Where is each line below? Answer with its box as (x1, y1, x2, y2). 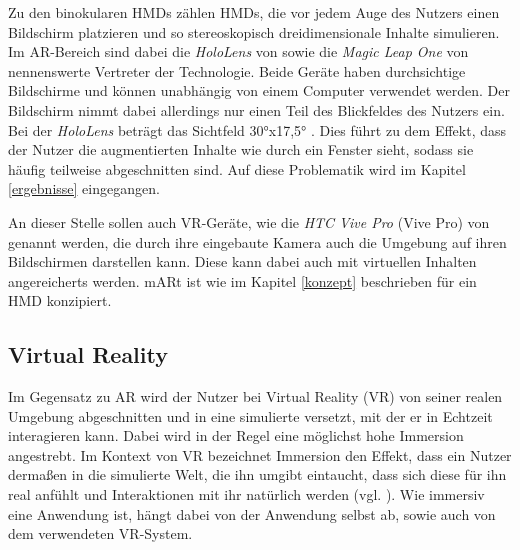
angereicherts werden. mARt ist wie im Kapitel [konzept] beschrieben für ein (8, 270, 477, 291)
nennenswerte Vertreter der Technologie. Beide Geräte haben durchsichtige (8, 60, 466, 81)
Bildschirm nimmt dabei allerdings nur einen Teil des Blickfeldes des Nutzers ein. (8, 99, 505, 120)
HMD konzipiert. (8, 290, 112, 311)
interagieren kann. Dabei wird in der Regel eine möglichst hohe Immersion (8, 425, 464, 446)
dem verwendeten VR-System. (8, 523, 193, 544)
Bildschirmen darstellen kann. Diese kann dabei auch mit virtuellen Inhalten (8, 251, 477, 272)
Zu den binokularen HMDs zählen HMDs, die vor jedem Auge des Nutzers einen (8, 2, 500, 22)
